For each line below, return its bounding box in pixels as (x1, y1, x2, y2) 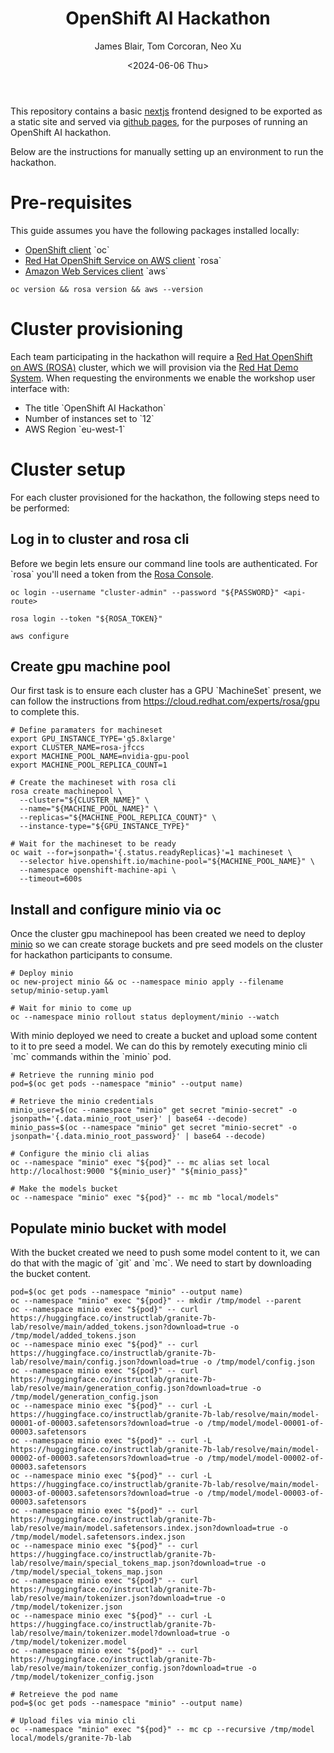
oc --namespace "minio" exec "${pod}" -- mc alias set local (10, 1158, 271, 1168)
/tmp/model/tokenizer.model (10, 1637, 128, 1647)
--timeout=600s (19, 874, 83, 884)
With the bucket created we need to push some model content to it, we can (10, 1247, 321, 1258)
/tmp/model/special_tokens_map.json (10, 1567, 163, 1577)
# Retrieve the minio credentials (10, 1097, 155, 1107)
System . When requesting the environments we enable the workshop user (10, 372, 316, 384)
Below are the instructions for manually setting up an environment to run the (10, 145, 324, 157)
